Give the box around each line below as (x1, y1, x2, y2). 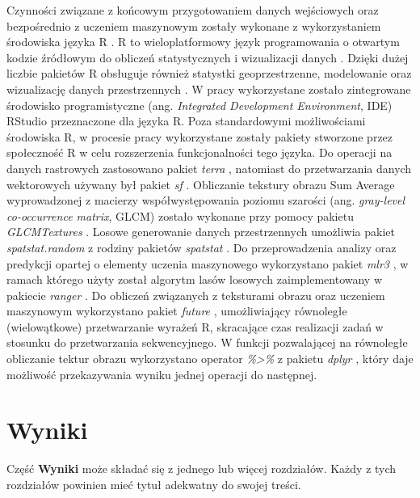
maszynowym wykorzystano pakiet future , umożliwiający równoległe (6, 302, 347, 319)
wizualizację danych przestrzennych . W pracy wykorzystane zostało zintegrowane (6, 80, 411, 97)
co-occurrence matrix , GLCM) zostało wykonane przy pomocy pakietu (6, 207, 354, 224)
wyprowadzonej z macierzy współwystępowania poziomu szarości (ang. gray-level (6, 192, 405, 209)
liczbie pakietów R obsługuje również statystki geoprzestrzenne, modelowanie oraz (6, 65, 412, 82)
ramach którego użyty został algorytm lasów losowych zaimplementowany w (6, 271, 383, 288)
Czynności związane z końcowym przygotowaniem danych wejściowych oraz (6, 2, 379, 18)
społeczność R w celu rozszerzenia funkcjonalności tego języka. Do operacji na (6, 144, 393, 161)
